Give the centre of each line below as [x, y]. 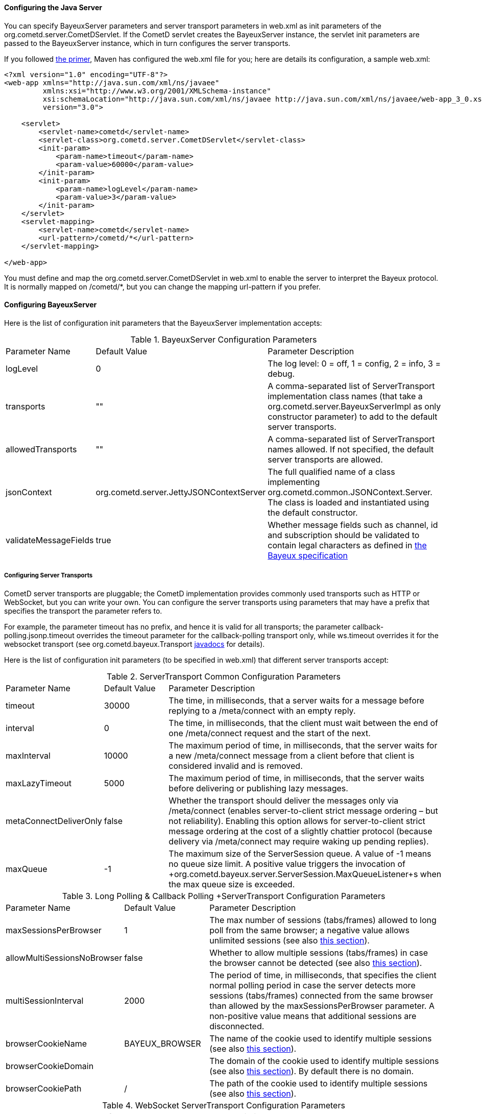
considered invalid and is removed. [236, 766]
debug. [281, 373]
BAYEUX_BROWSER [163, 1043]
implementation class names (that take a [345, 396]
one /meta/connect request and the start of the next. [270, 733]
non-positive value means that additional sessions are [313, 1016]
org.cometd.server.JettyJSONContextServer [181, 492]
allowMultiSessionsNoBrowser [64, 958]
